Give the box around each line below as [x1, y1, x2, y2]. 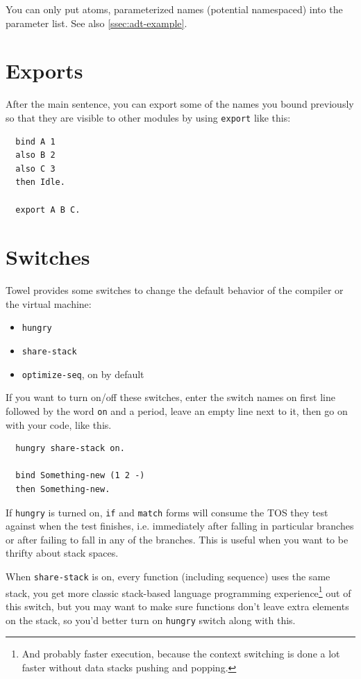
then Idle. [15, 177, 65, 188]
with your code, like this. [6, 417, 112, 432]
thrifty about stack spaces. [6, 546, 119, 560]
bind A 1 [15, 136, 56, 147]
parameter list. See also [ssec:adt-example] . [6, 15, 187, 30]
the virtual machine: [6, 296, 92, 311]
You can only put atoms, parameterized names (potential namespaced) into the [6, 2, 343, 16]
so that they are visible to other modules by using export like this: [6, 110, 291, 124]
